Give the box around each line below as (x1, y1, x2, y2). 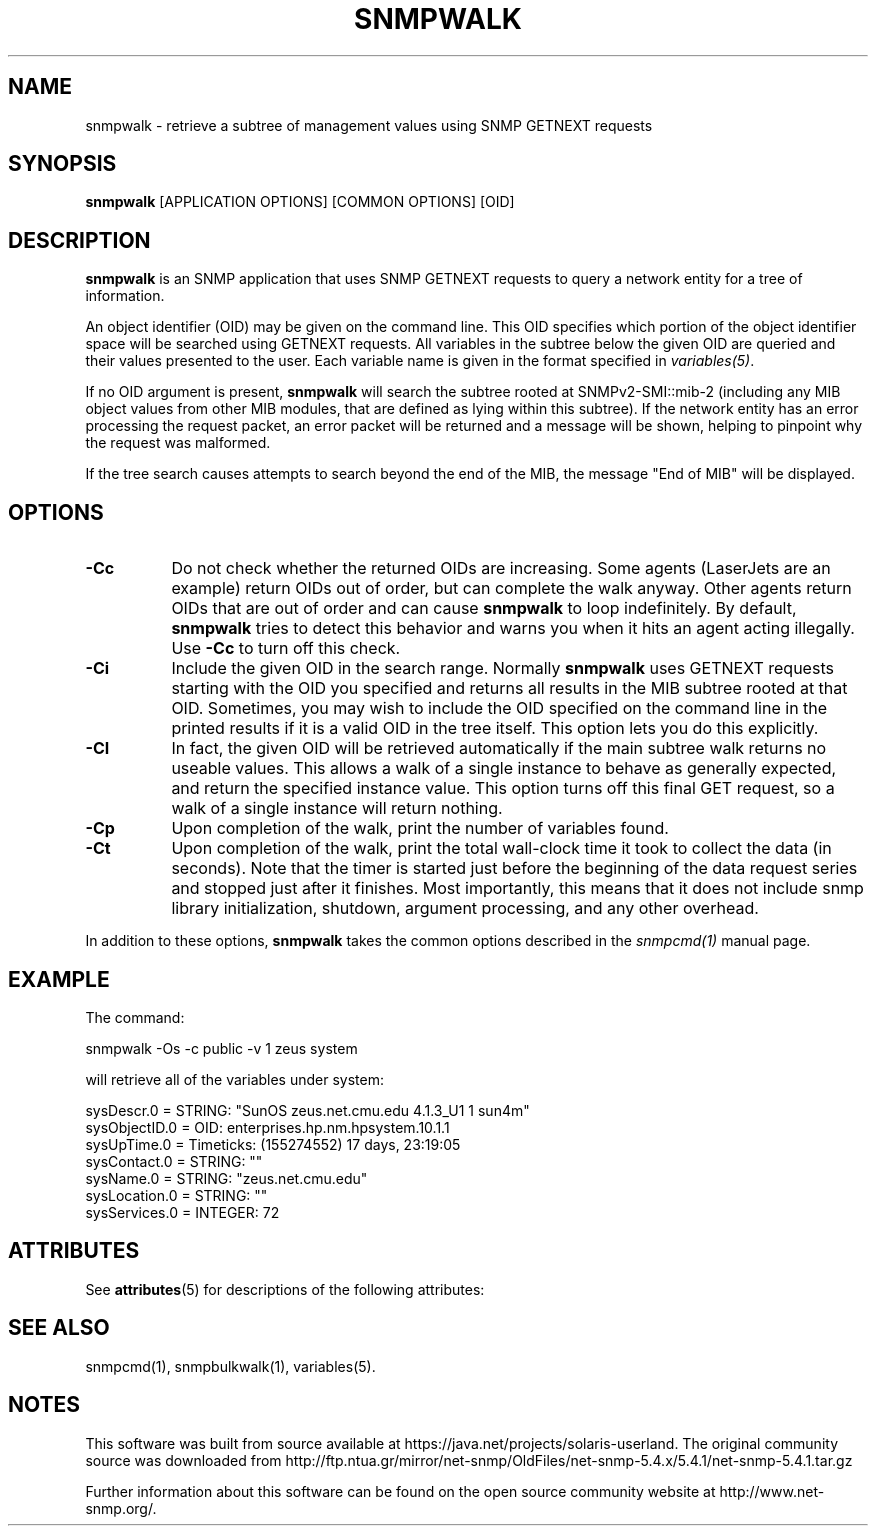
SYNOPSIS (8, 151, 117, 177)
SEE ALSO (8, 1315, 110, 1341)
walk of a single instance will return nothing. (171, 798, 503, 819)
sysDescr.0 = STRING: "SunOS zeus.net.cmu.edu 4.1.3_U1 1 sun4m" (85, 1101, 530, 1119)
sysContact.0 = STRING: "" (85, 1152, 263, 1170)
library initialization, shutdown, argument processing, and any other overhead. (171, 898, 759, 919)
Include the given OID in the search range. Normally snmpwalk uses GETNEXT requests (171, 658, 834, 679)
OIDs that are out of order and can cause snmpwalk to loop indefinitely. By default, (171, 598, 797, 619)
